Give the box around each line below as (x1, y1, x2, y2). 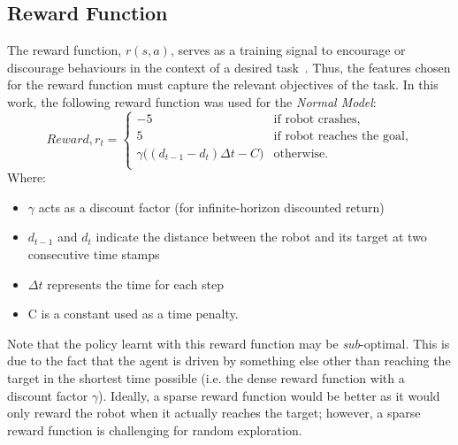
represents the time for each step (47, 274, 225, 293)
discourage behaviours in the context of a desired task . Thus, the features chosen (7, 58, 451, 76)
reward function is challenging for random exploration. (7, 420, 302, 439)
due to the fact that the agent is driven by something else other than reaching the (7, 351, 451, 370)
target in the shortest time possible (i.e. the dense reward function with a (7, 368, 405, 387)
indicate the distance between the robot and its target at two (95, 227, 427, 246)
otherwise (273, 147, 325, 160)
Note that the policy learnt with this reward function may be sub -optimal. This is (7, 334, 450, 352)
